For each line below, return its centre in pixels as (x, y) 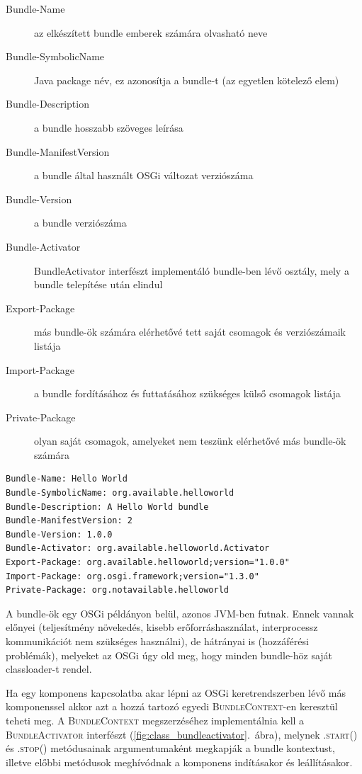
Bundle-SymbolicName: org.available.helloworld (120, 493)
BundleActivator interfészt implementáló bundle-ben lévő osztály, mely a (192, 270)
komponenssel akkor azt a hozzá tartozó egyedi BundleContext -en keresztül (172, 706)
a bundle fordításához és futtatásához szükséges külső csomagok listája (187, 393)
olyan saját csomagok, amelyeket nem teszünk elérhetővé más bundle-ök (190, 441)
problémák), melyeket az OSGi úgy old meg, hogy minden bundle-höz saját (169, 655)
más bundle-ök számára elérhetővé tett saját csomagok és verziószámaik (190, 332)
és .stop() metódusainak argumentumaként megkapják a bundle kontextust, (170, 748)
